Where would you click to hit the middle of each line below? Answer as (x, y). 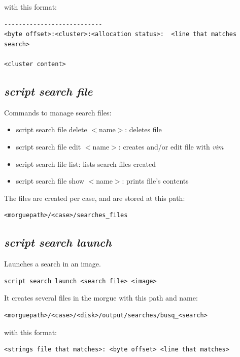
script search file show (50, 181)
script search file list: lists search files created (86, 163)
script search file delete (52, 129)
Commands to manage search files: (58, 112)
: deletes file (143, 129)
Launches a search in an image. (53, 264)
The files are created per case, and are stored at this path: (95, 198)
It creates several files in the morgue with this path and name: (101, 298)
